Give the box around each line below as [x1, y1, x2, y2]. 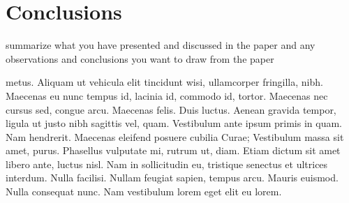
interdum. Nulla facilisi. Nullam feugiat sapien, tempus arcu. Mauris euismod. [6, 170, 339, 185]
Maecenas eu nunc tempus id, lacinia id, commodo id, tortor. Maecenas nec [6, 88, 328, 103]
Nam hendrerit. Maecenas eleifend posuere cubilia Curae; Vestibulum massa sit [6, 129, 344, 144]
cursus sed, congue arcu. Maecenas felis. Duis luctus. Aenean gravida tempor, [6, 102, 336, 116]
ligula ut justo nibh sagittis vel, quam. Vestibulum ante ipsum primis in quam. [6, 116, 342, 130]
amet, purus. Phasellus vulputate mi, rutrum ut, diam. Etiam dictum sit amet [6, 143, 341, 158]
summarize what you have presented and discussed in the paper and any [6, 38, 315, 52]
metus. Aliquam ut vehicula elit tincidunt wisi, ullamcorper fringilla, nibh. [6, 75, 323, 89]
